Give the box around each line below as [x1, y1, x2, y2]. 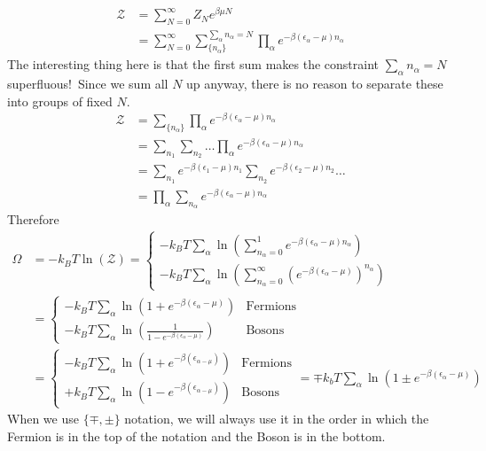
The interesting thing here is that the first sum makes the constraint [7, 55, 380, 74]
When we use [7, 409, 79, 428]
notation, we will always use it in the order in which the [124, 409, 429, 428]
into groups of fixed [7, 91, 113, 110]
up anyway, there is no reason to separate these [186, 74, 443, 92]
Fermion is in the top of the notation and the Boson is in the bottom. [7, 426, 386, 445]
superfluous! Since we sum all [7, 74, 169, 92]
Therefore [7, 209, 59, 228]
